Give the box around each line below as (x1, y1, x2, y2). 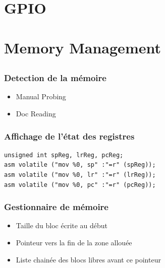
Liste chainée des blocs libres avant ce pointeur (16, 254, 161, 264)
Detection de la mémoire (4, 72, 106, 84)
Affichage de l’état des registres (4, 129, 135, 142)
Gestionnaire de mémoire (4, 200, 108, 213)
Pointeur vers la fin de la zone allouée (16, 237, 132, 248)
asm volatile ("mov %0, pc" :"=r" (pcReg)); (4, 181, 156, 188)
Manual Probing (16, 91, 66, 102)
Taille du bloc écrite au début (16, 220, 108, 231)
